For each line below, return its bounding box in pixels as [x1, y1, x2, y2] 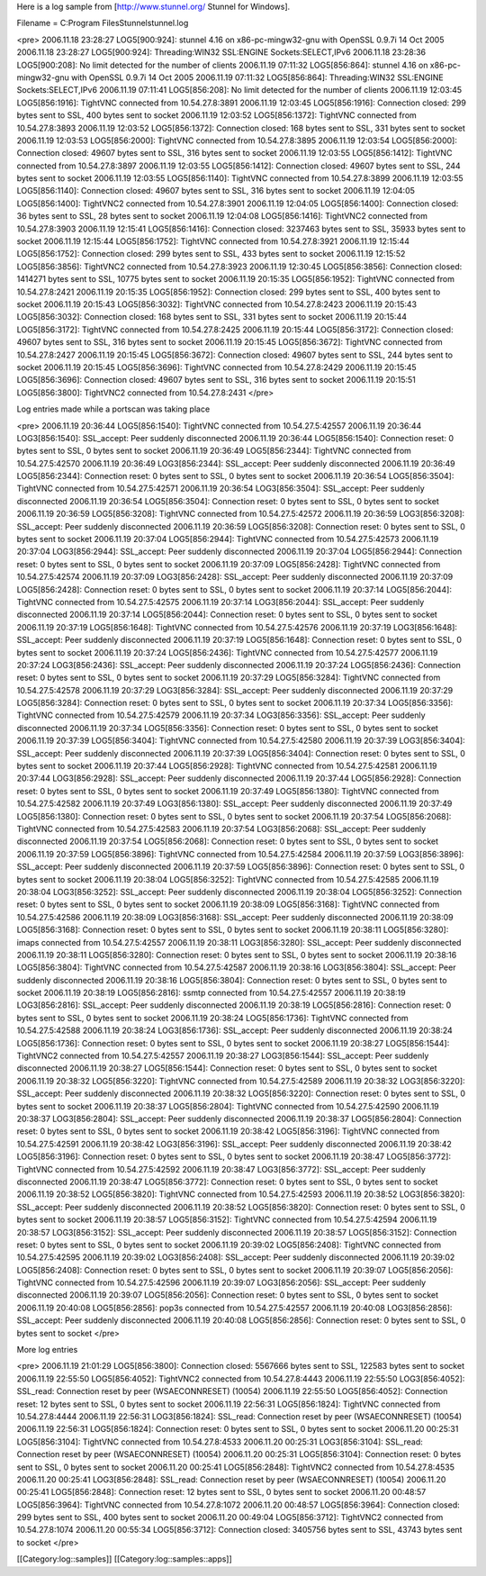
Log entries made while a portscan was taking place [16, 403, 211, 414]
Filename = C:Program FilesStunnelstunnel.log [16, 18, 189, 29]
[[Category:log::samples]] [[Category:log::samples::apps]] [16, 1553, 233, 1564]
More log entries [16, 1345, 78, 1355]
